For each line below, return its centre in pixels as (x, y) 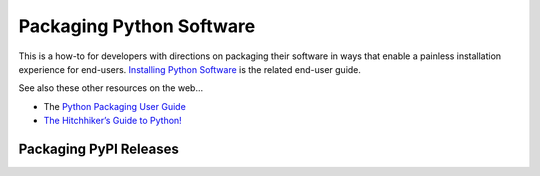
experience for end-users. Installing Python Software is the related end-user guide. (190, 69)
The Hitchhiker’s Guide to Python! (112, 121)
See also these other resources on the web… (111, 88)
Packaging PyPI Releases (98, 148)
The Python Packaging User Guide (115, 106)
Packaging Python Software (137, 26)
